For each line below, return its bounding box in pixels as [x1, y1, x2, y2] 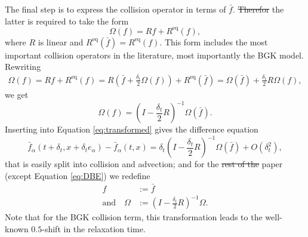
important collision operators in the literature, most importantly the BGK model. [5, 48, 304, 61]
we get [5, 88, 29, 100]
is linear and [38, 35, 84, 48]
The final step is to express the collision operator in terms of [5, 3, 226, 15]
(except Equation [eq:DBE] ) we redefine [5, 169, 150, 181]
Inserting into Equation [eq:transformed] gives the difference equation [5, 123, 258, 135]
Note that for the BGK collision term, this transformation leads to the [5, 211, 263, 223]
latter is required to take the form [5, 14, 129, 27]
